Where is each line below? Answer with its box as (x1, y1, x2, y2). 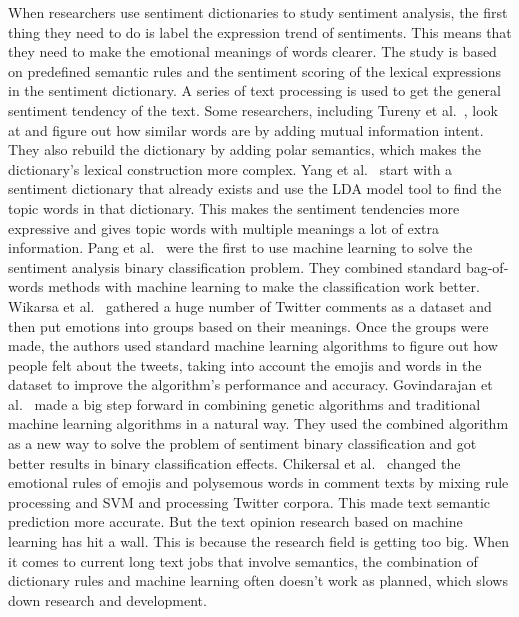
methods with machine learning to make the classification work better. (48, 276, 480, 297)
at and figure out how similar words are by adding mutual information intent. (8, 119, 484, 140)
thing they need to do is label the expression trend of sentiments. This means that (8, 21, 512, 42)
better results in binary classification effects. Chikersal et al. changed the (8, 452, 461, 473)
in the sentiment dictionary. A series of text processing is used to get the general (8, 80, 501, 101)
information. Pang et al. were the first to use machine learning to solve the (8, 237, 473, 258)
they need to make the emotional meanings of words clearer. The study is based (8, 41, 497, 62)
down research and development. (8, 589, 207, 610)
